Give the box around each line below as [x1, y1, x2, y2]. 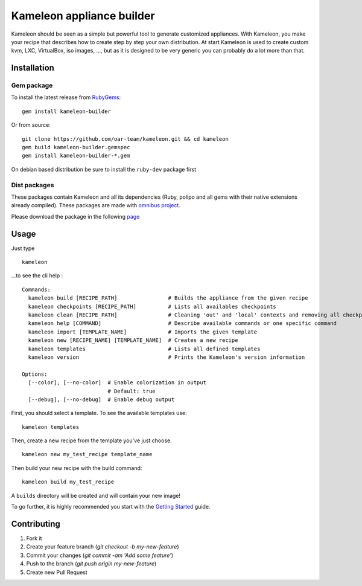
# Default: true [107, 387, 156, 394]
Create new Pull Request [26, 568, 87, 576]
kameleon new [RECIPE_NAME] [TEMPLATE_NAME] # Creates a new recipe [28, 337, 238, 344]
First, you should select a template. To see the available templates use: [11, 410, 187, 417]
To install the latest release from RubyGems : [11, 94, 121, 101]
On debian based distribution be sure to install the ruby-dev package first [11, 166, 196, 173]
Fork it [26, 535, 42, 542]
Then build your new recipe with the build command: [11, 464, 142, 471]
